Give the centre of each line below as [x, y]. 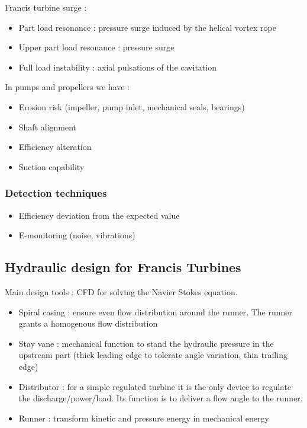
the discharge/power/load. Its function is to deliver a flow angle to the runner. [161, 398]
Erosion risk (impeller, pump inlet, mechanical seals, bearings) [132, 106]
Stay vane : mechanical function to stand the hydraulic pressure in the [146, 343]
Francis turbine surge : [46, 7]
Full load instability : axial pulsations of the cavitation [117, 67]
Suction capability [51, 166]
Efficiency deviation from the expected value [99, 215]
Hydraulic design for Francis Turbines [123, 267]
